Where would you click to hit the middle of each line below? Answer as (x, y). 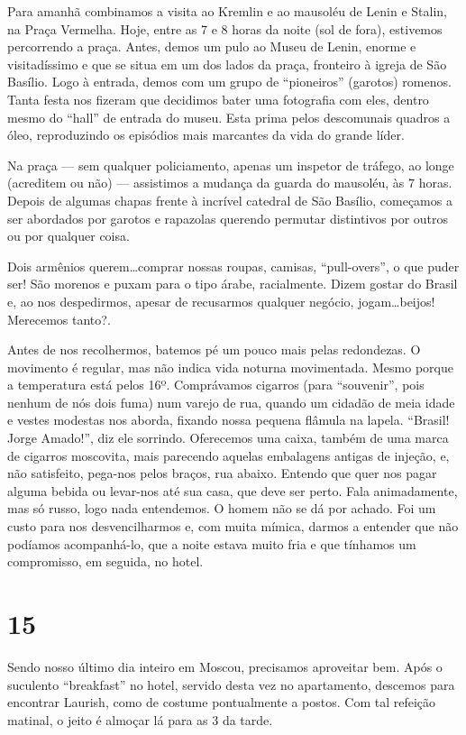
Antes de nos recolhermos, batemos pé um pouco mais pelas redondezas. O (214, 349)
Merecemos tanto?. (59, 319)
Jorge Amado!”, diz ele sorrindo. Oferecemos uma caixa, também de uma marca (228, 438)
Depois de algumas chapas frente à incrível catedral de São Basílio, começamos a (230, 200)
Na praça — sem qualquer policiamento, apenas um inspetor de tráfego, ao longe (231, 165)
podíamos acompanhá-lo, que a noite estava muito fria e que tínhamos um (212, 543)
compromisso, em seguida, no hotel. (105, 561)
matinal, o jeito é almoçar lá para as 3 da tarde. (140, 719)
